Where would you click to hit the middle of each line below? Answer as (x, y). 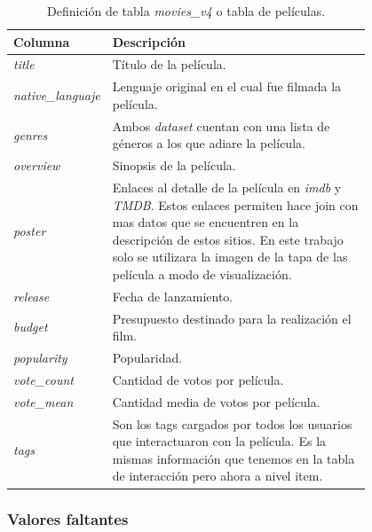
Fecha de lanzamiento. (173, 296)
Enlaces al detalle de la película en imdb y (227, 187)
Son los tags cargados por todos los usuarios (232, 423)
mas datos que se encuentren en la (206, 222)
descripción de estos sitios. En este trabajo (228, 239)
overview (37, 165)
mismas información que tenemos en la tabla (233, 458)
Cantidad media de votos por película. (216, 401)
